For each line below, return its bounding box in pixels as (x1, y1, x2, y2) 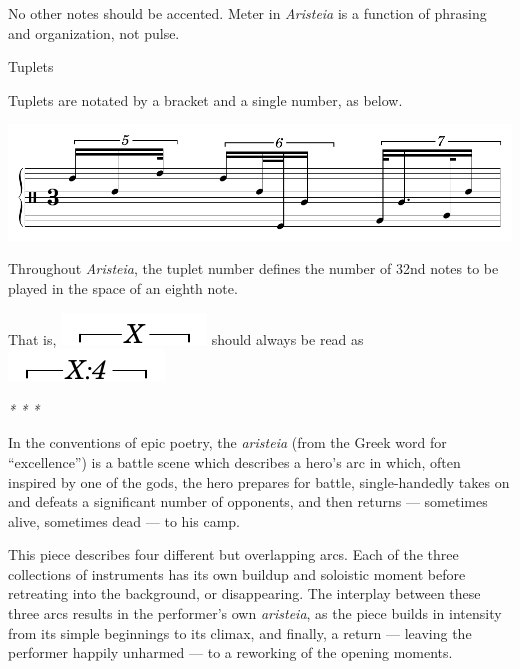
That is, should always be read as (8, 328, 364, 349)
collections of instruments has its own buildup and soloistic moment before (8, 563, 466, 584)
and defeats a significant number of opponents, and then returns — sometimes (8, 491, 488, 512)
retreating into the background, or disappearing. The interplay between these (8, 583, 481, 604)
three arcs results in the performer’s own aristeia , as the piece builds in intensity (8, 603, 502, 624)
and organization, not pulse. (8, 22, 180, 43)
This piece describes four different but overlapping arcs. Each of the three (8, 544, 459, 565)
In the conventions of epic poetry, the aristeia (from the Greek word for (8, 432, 447, 453)
